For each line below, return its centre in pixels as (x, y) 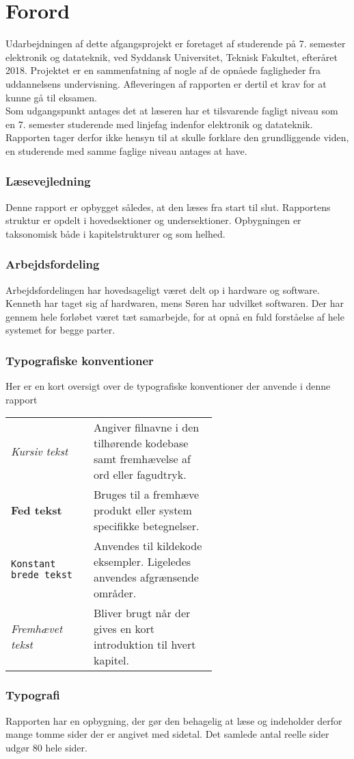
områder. (115, 593)
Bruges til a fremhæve (146, 495)
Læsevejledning (48, 181)
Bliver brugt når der (142, 613)
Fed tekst (37, 510)
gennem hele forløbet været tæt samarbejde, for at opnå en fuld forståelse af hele (175, 316)
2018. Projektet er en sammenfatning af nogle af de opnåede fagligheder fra (163, 70)
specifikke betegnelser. (146, 526)
